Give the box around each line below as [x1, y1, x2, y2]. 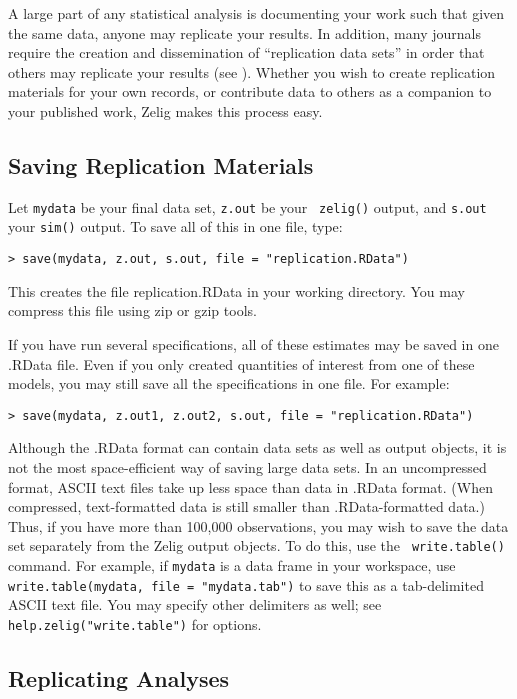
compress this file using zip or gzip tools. [8, 300, 257, 321]
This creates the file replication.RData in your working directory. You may [8, 280, 465, 301]
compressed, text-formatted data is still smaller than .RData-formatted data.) [8, 496, 485, 517]
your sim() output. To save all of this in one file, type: [8, 216, 343, 237]
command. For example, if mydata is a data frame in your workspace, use [8, 554, 456, 575]
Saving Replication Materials [8, 149, 314, 180]
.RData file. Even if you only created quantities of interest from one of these [8, 353, 475, 374]
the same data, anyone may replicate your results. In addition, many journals [8, 22, 481, 43]
